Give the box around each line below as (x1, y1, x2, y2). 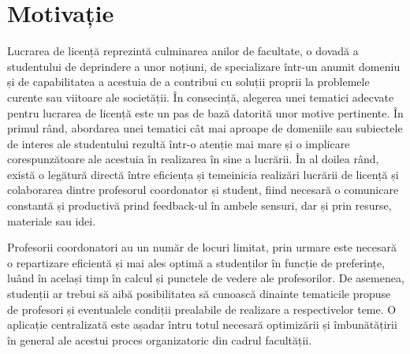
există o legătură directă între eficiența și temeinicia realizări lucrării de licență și (7, 166, 399, 182)
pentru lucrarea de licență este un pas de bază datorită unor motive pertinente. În (7, 104, 404, 121)
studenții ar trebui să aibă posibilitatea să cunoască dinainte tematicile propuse (7, 285, 391, 302)
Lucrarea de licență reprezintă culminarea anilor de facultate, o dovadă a (7, 43, 359, 59)
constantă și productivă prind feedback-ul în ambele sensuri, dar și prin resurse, (7, 197, 392, 214)
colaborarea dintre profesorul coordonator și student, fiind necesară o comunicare (7, 181, 399, 198)
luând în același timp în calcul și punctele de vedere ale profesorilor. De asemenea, (7, 270, 404, 286)
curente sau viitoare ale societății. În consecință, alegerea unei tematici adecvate (7, 88, 394, 105)
